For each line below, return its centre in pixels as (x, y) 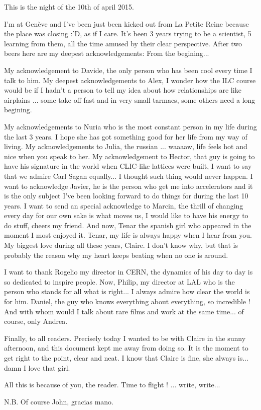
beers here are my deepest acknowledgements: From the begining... (107, 53)
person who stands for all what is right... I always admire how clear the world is (127, 291)
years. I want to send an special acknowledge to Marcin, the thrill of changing (124, 205)
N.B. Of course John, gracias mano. (59, 401)
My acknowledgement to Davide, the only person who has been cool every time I (128, 70)
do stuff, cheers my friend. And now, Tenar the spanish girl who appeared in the (128, 225)
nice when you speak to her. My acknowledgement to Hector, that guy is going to (129, 156)
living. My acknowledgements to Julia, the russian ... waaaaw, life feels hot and (126, 146)
